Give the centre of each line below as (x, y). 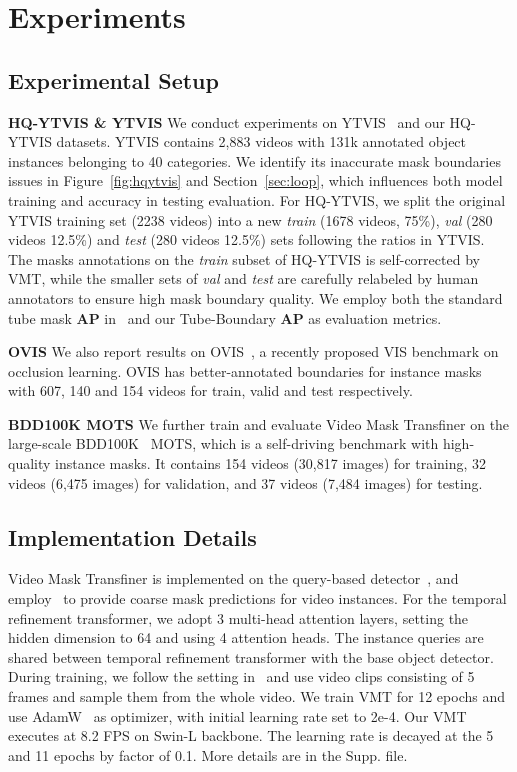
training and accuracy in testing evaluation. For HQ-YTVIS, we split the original (257, 199)
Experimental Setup (113, 79)
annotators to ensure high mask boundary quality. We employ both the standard (255, 297)
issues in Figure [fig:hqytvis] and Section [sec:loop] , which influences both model (255, 180)
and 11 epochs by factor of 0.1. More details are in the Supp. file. (208, 754)
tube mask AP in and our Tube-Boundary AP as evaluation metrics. (225, 317)
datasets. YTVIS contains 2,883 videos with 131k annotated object (261, 141)
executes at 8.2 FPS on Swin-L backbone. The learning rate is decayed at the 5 (251, 735)
